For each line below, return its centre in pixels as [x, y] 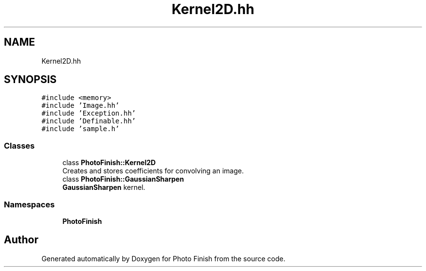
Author [21, 240]
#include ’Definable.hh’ [89, 121]
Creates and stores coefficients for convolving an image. [153, 171]
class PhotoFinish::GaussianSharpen [123, 179]
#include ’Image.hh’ [80, 106]
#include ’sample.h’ [80, 129]
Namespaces [29, 204]
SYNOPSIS [30, 80]
